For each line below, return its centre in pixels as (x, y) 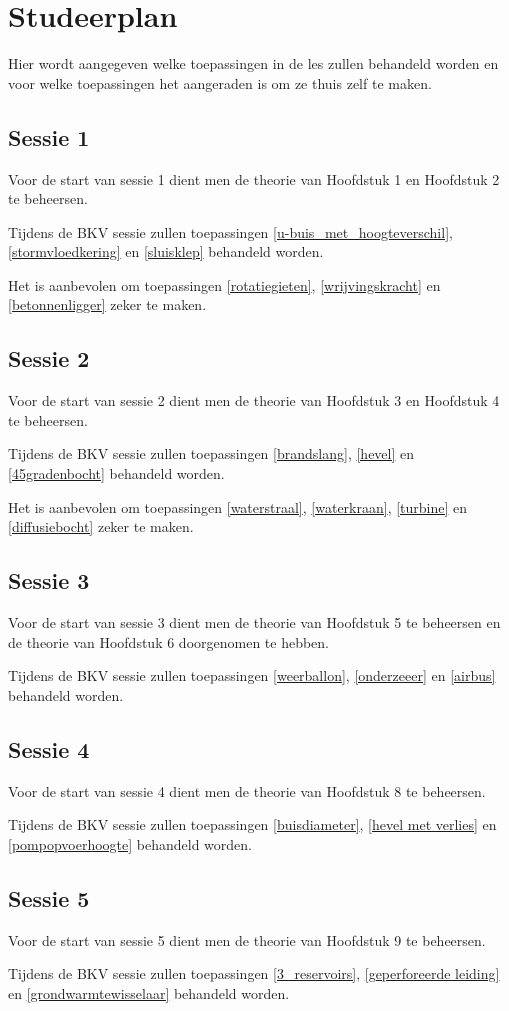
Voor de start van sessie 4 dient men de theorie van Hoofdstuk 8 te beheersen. (247, 790)
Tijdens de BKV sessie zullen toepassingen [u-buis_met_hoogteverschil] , (230, 231)
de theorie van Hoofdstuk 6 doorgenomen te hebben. (169, 641)
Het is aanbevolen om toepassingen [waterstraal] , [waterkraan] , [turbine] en (238, 506)
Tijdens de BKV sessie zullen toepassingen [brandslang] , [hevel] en (211, 453)
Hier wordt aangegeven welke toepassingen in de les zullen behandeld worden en (253, 63)
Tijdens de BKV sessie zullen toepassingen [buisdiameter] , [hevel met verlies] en (252, 824)
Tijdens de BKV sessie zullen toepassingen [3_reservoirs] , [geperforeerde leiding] (254, 973)
